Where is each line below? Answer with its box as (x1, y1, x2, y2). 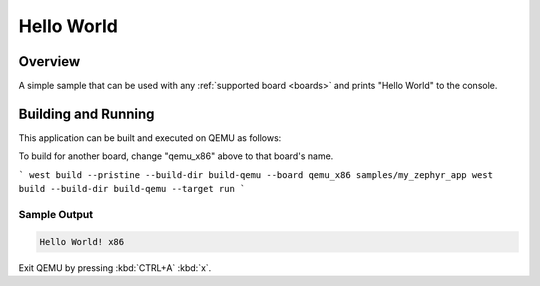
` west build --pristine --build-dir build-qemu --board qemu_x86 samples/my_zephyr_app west (18, 169, 494, 180)
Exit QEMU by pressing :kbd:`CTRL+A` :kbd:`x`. (18, 261, 212, 274)
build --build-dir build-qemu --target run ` (18, 183, 246, 195)
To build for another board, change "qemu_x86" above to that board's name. (18, 150, 334, 162)
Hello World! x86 (39, 236, 125, 247)
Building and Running (18, 105, 155, 122)
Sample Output (18, 207, 94, 221)
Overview (18, 53, 81, 70)
